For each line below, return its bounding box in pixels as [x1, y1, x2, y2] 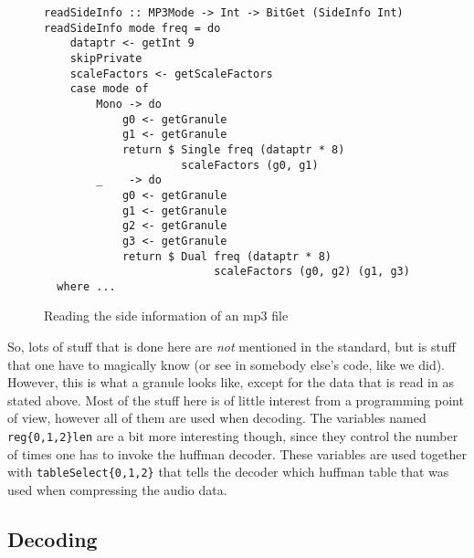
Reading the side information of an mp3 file [44, 306, 289, 325]
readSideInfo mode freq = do [44, 21, 221, 35]
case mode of [69, 82, 149, 96]
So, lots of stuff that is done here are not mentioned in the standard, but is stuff [7, 337, 456, 356]
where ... [57, 279, 116, 293]
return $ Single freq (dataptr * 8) [121, 142, 345, 156]
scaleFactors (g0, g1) [181, 158, 319, 172]
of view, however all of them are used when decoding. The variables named [7, 408, 427, 427]
